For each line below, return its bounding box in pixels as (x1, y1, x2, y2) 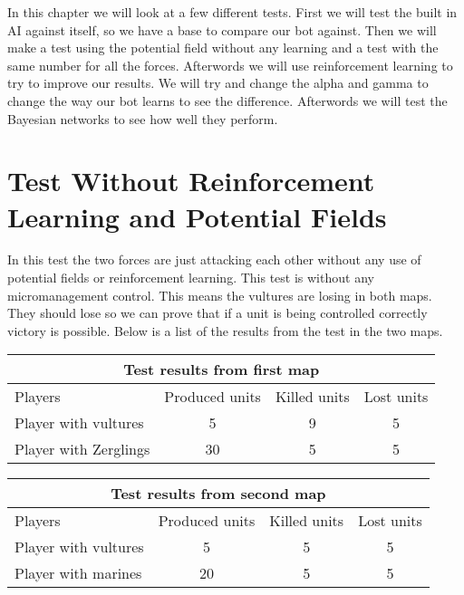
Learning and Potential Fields (7, 197, 387, 235)
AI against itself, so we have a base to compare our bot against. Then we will (7, 20, 437, 39)
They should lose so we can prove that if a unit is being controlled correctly (7, 303, 428, 322)
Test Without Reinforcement (7, 162, 375, 199)
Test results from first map (123, 359, 320, 380)
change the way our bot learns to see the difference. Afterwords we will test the (7, 91, 448, 110)
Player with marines (14, 562, 142, 584)
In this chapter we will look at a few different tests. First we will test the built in (7, 3, 458, 21)
